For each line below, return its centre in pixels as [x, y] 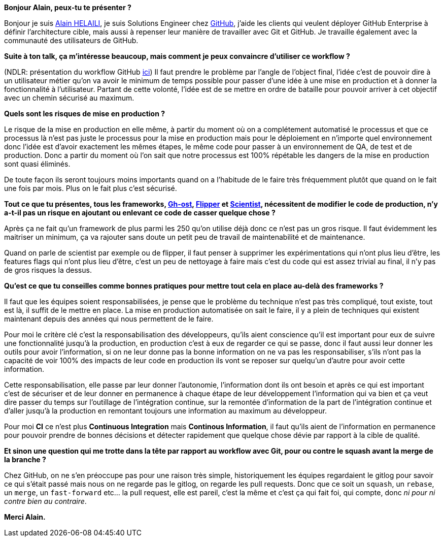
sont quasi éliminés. [37, 164]
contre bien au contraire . [45, 501]
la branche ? [25, 459]
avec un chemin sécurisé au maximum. [69, 98]
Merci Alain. [25, 517]
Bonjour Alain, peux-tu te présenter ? [68, 7]
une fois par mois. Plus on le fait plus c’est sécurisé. [91, 188]
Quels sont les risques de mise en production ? [85, 114]
